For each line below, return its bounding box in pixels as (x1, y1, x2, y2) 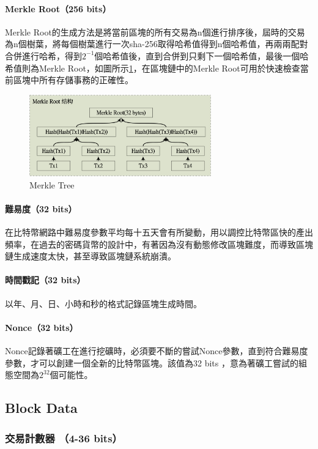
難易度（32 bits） (5, 202, 77, 215)
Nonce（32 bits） (5, 321, 78, 333)
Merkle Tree (29, 178, 75, 191)
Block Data (5, 398, 78, 417)
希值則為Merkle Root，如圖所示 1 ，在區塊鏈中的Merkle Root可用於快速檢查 (5, 61, 300, 74)
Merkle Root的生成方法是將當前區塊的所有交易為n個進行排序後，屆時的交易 (5, 25, 305, 38)
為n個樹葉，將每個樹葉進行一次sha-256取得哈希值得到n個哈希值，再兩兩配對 (5, 37, 308, 50)
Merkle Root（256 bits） (5, 2, 111, 15)
